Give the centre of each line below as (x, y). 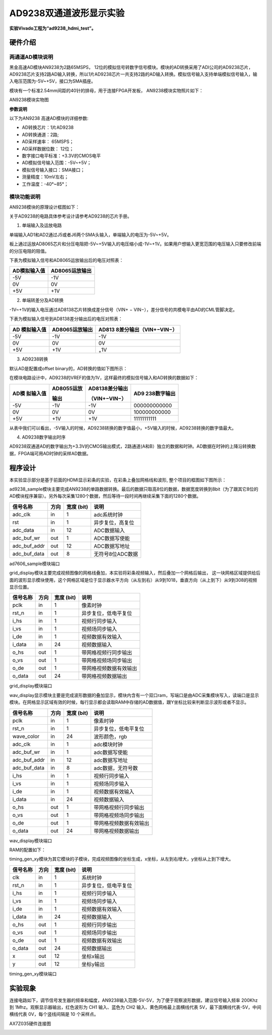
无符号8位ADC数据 (116, 554)
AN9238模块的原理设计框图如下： (45, 207)
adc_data (23, 530)
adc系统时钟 (108, 515)
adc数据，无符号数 (116, 768)
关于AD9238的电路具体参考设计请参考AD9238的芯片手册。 (71, 216)
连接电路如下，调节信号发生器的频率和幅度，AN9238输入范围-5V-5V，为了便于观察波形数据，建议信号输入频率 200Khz (133, 1000)
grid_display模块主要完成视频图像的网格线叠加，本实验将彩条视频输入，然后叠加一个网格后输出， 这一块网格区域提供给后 (135, 573)
